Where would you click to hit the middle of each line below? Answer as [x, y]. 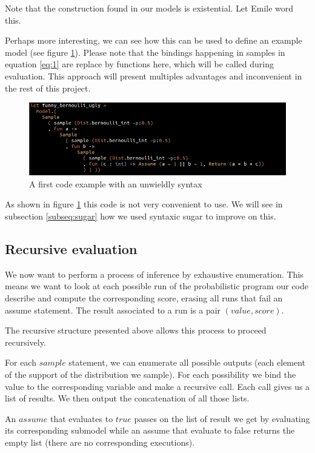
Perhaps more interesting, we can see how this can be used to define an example [154, 40]
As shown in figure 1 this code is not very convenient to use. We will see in [144, 204]
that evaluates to [82, 418]
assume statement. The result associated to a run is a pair [113, 310]
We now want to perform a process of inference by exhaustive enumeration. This [154, 274]
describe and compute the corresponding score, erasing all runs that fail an [144, 297]
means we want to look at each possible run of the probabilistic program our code [157, 286]
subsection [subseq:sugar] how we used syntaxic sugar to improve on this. [141, 216]
